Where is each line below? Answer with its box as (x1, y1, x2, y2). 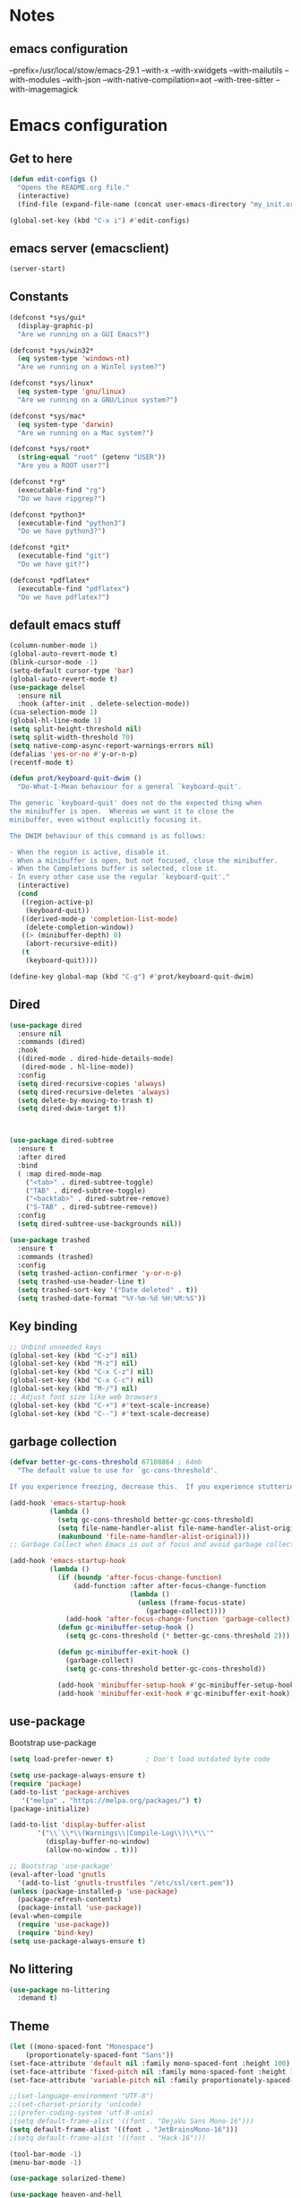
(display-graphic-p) (17, 321, 94, 330)
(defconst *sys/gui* (9, 313, 87, 322)
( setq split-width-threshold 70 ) (9, 733, 134, 742)
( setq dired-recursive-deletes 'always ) (17, 1087, 170, 1097)
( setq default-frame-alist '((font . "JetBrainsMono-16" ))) (9, 2124, 239, 2134)
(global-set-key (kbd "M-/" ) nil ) (9, 1385, 139, 1394)
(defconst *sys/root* (9, 445, 90, 454)
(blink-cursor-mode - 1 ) (9, 658, 99, 667)
